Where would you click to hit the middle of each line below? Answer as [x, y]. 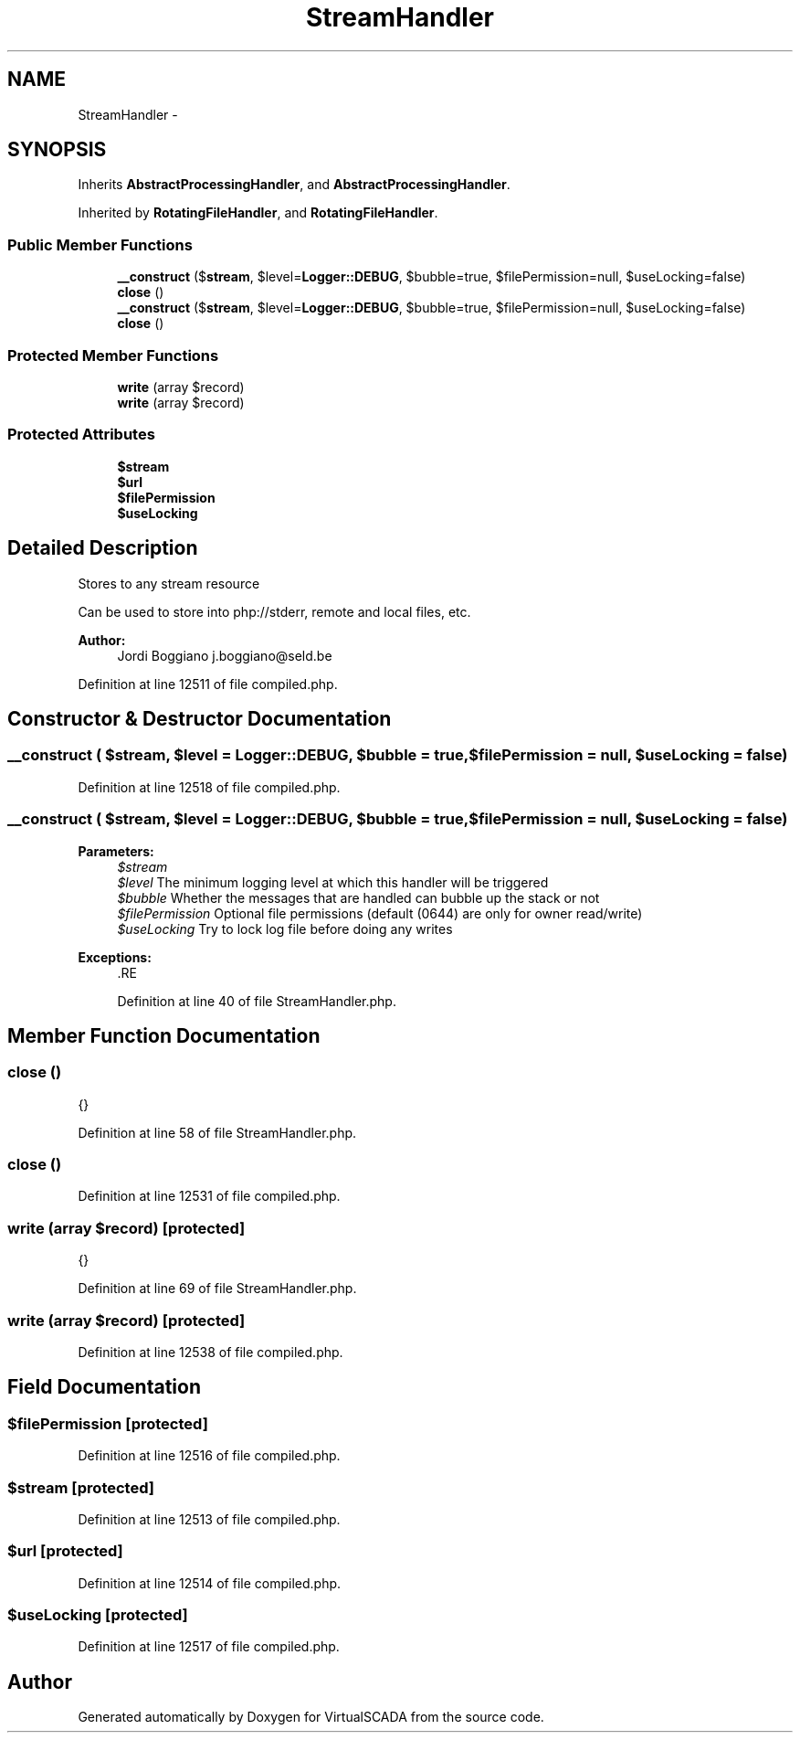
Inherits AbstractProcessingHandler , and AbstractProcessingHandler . [294, 185]
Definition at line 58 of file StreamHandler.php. [217, 1132]
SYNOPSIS [57, 150]
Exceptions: [115, 957]
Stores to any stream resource [169, 583]
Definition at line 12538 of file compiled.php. [211, 1352]
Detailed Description [103, 548]
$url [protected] [65, 1551]
